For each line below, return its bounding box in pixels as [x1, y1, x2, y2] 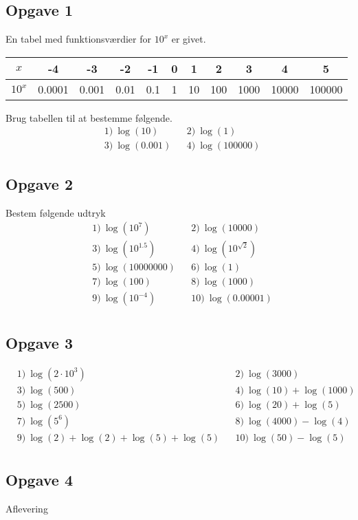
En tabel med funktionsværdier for [5, 32, 151, 46]
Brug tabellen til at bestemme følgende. [5, 110, 172, 124]
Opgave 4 [5, 469, 73, 490]
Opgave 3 [5, 332, 73, 353]
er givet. [171, 32, 206, 46]
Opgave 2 [5, 173, 73, 194]
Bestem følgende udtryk [5, 205, 106, 219]
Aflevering [5, 501, 48, 516]
